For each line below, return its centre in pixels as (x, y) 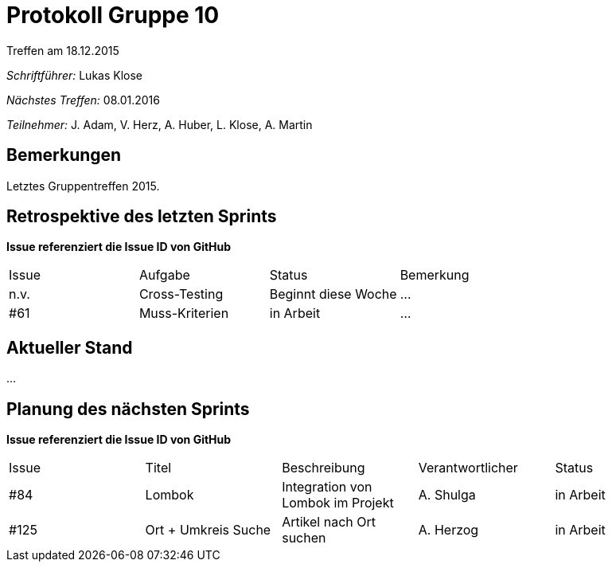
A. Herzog (448, 530)
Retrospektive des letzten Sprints (142, 217)
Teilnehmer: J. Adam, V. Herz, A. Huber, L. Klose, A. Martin (160, 124)
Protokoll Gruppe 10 (113, 15)
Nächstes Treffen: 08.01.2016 (83, 100)
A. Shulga (447, 495)
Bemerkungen (64, 155)
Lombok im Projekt (338, 503)
